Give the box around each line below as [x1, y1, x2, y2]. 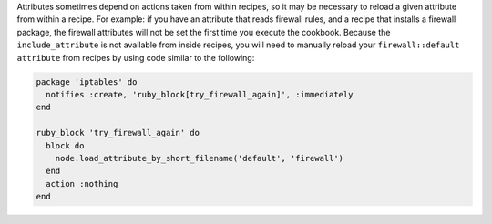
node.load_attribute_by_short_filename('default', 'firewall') [55, 153, 344, 163]
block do [46, 140, 85, 150]
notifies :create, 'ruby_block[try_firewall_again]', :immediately [46, 89, 354, 99]
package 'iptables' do [36, 76, 138, 87]
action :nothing [46, 178, 118, 188]
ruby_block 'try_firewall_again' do [36, 127, 200, 138]
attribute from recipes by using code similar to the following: [16, 52, 255, 63]
